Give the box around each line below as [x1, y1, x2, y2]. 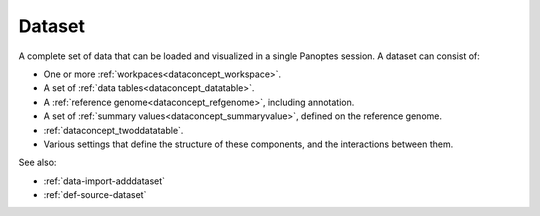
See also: [18, 156, 57, 169]
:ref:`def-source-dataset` [43, 189, 147, 201]
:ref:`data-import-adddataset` [43, 175, 165, 187]
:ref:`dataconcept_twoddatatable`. [43, 124, 184, 136]
